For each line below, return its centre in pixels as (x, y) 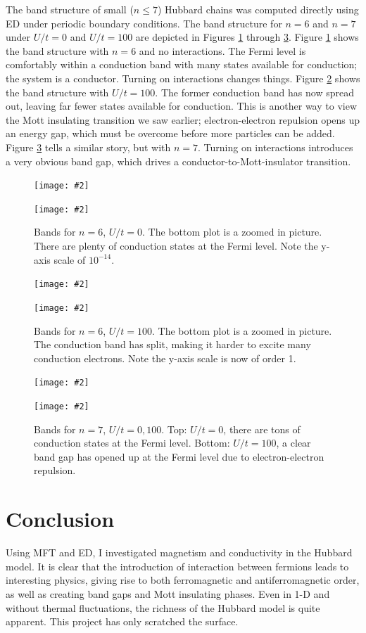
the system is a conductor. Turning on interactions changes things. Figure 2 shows (183, 78)
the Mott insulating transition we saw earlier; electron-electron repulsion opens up (183, 119)
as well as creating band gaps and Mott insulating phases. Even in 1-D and (168, 593)
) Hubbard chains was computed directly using (258, 9)
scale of (70, 259)
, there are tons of (262, 429)
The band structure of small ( (70, 9)
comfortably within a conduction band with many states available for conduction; (182, 64)
